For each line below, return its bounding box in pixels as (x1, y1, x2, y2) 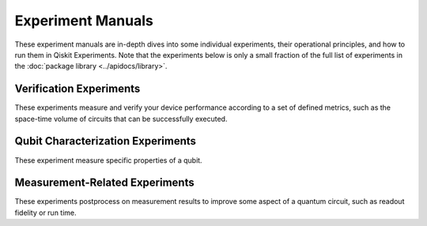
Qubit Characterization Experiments (14, 134, 197, 148)
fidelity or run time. (14, 208, 77, 217)
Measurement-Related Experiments (14, 176, 195, 190)
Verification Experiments (14, 82, 141, 96)
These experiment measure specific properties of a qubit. (14, 155, 202, 165)
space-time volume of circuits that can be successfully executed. (14, 114, 228, 123)
